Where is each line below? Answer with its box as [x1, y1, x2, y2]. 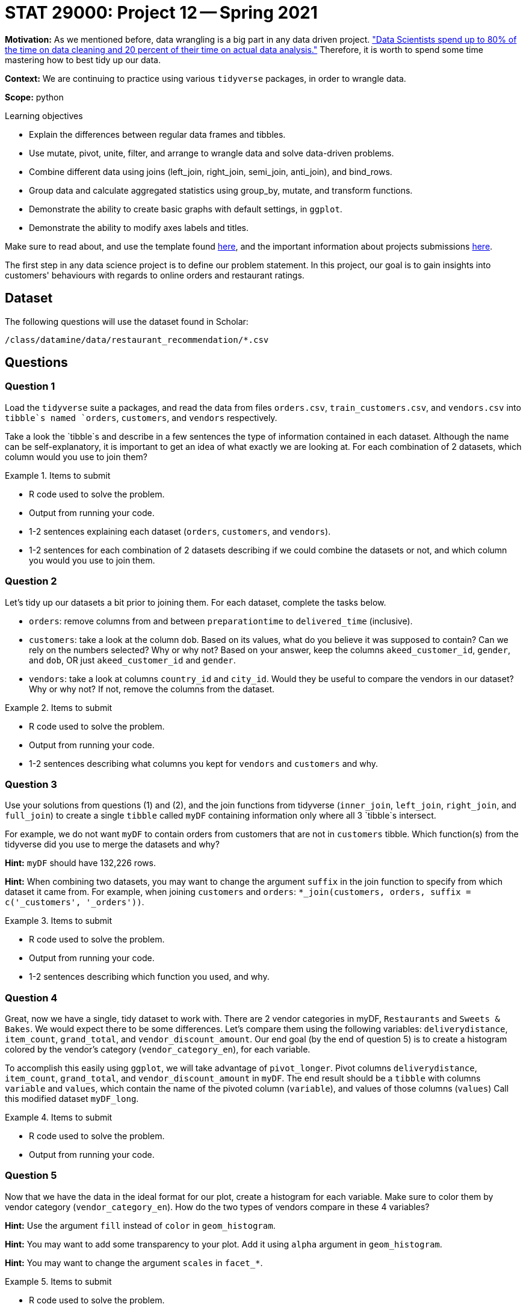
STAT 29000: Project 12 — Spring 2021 [5, 2, 318, 23]
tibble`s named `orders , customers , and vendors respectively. [5, 412, 277, 423]
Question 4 [5, 991, 58, 1004]
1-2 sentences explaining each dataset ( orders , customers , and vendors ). [29, 526, 331, 537]
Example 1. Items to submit [5, 470, 111, 481]
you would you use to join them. [29, 555, 155, 565]
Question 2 [5, 575, 57, 588]
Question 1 [5, 380, 55, 393]
